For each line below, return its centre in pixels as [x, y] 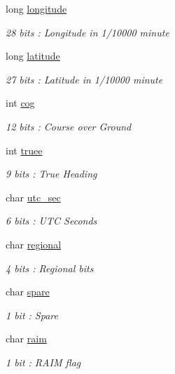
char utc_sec [33, 197]
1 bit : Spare [32, 315]
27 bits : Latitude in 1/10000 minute [84, 79]
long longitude [36, 8]
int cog [20, 103]
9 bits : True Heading [51, 174]
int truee [24, 150]
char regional [34, 244]
